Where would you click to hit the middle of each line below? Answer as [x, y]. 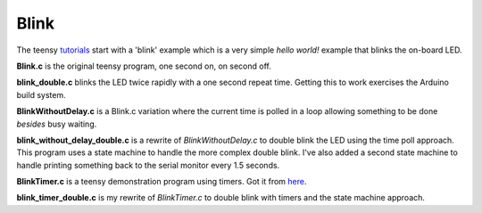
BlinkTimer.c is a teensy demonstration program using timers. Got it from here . [162, 182]
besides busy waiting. [57, 124]
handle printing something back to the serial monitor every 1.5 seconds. [148, 165]
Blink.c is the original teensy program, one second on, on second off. [144, 66]
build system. [41, 94]
